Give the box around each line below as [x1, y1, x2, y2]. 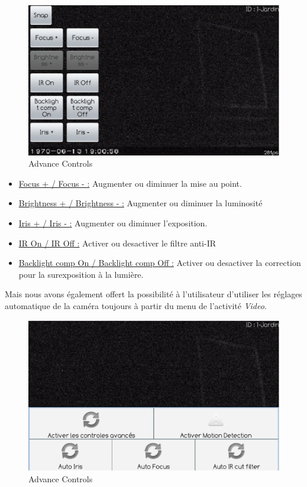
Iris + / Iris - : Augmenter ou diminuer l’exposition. [18, 217, 208, 229]
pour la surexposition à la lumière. [18, 268, 144, 280]
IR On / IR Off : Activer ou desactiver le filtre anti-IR [18, 236, 216, 249]
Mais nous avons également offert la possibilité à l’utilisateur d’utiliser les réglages [5, 288, 302, 300]
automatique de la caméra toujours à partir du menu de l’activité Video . [5, 299, 267, 311]
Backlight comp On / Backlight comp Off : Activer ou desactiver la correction [18, 257, 301, 269]
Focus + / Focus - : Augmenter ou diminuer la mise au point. [18, 177, 242, 189]
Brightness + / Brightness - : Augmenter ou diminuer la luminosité [18, 197, 263, 209]
